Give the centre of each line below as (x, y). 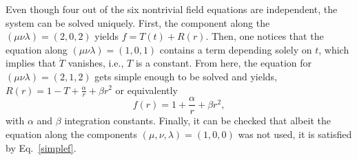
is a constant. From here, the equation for (224, 63)
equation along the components (72, 134)
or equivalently (146, 90)
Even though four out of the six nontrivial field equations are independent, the (172, 9)
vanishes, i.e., (96, 63)
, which (334, 49)
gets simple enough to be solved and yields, (186, 76)
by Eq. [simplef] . (41, 147)
